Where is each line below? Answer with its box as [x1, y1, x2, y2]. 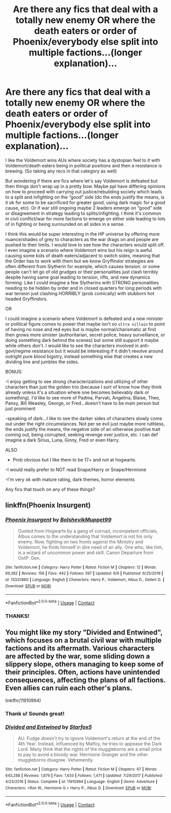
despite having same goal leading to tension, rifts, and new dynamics [5, 274, 151, 280]
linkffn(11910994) [5, 697, 42, 703]
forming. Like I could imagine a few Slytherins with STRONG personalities [5, 279, 159, 285]
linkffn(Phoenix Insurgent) [5, 501, 91, 510]
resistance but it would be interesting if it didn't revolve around [32, 347, 163, 354]
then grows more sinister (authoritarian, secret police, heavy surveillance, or [5, 332, 165, 338]
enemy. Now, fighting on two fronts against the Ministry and [17, 538, 144, 545]
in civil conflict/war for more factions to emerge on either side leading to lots [5, 215, 165, 222]
